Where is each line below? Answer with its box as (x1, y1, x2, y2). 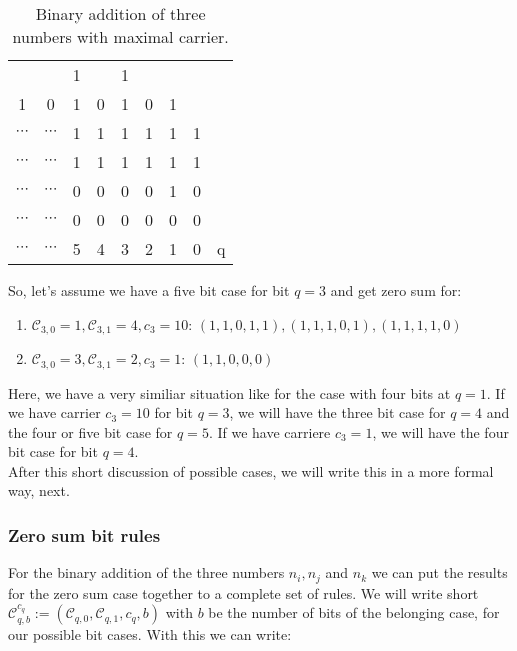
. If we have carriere (208, 421, 331, 442)
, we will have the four (372, 421, 509, 442)
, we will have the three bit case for (229, 402, 446, 423)
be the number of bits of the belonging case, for (208, 602, 500, 623)
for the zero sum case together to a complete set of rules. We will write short (8, 582, 479, 603)
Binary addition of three (35, 2, 206, 25)
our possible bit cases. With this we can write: (8, 624, 292, 645)
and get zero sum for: (330, 280, 462, 300)
